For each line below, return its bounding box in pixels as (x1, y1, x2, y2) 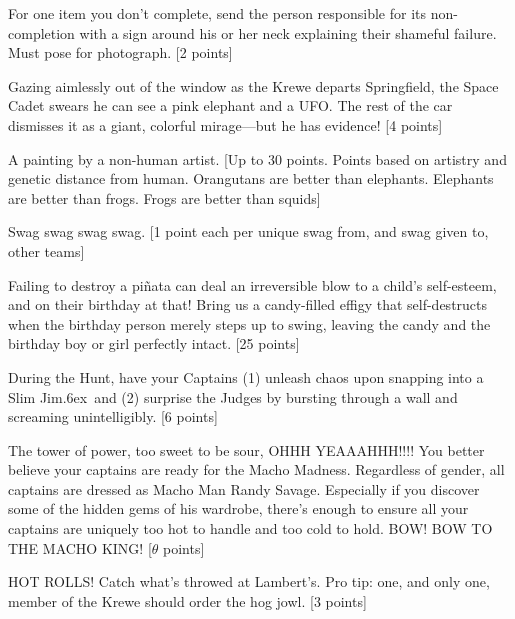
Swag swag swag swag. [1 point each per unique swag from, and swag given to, (8, 221, 489, 242)
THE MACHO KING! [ (8, 537, 152, 558)
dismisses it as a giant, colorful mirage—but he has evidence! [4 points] (8, 114, 443, 135)
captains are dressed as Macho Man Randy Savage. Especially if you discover (8, 478, 480, 499)
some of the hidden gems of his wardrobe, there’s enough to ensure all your (8, 498, 469, 519)
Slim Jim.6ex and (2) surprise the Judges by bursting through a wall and (8, 386, 458, 407)
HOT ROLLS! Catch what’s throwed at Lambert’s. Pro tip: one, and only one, (8, 571, 490, 592)
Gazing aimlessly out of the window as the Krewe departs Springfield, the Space (8, 75, 499, 96)
